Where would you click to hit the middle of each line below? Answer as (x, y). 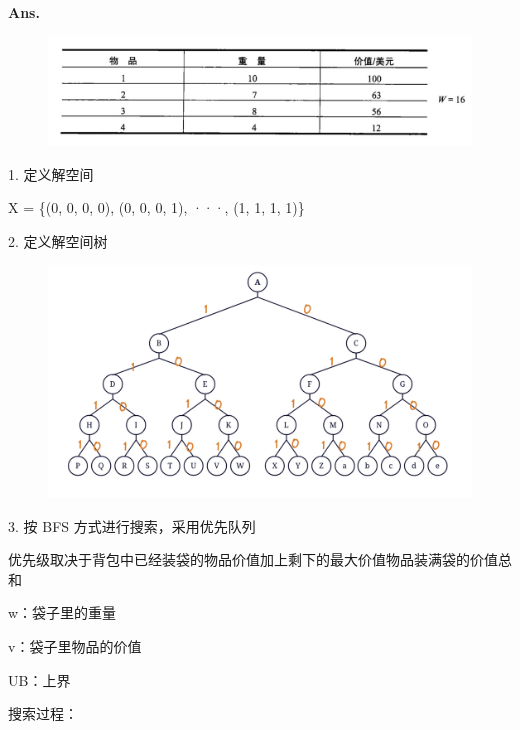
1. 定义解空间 (51, 173)
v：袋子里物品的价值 (75, 645)
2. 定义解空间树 (58, 240)
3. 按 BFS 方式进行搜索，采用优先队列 (132, 525)
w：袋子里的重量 (62, 612)
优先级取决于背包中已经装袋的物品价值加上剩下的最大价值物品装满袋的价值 (253, 559)
